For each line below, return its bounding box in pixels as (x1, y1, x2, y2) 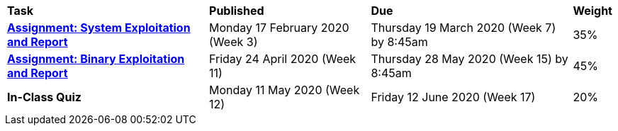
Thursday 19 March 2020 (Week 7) (371, 21, 556, 35)
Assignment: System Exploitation (7, 21, 191, 35)
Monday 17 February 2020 (209, 21, 349, 35)
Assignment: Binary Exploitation (7, 52, 185, 66)
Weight (573, 4, 612, 18)
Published (209, 4, 264, 18)
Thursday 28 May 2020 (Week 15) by (371, 52, 568, 66)
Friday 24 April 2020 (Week (209, 52, 356, 66)
